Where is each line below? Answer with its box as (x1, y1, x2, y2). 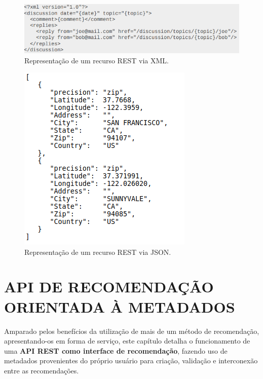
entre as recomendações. (4, 365, 79, 375)
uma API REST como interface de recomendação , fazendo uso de (4, 345, 228, 356)
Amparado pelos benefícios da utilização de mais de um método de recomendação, (4, 325, 259, 336)
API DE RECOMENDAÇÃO (4, 276, 214, 297)
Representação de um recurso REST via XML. (24, 55, 169, 65)
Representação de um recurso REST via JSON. (24, 246, 171, 257)
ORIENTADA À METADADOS (4, 296, 235, 317)
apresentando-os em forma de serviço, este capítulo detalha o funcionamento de (4, 335, 250, 346)
